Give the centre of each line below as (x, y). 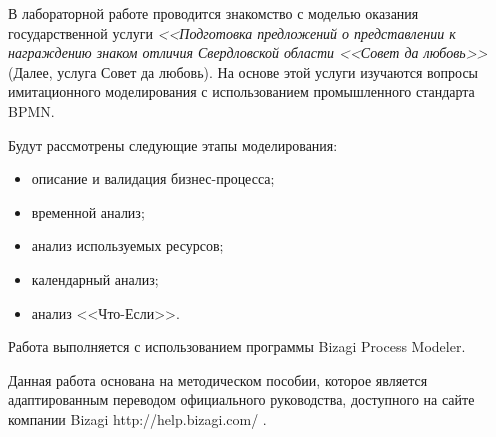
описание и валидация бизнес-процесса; (153, 178)
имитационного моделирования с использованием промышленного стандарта (241, 91)
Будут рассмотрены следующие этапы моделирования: (173, 144)
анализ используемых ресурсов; (127, 245)
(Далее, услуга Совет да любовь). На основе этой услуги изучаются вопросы (243, 71)
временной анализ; (88, 211)
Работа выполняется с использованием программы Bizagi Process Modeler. (237, 346)
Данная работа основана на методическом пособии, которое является (218, 379)
